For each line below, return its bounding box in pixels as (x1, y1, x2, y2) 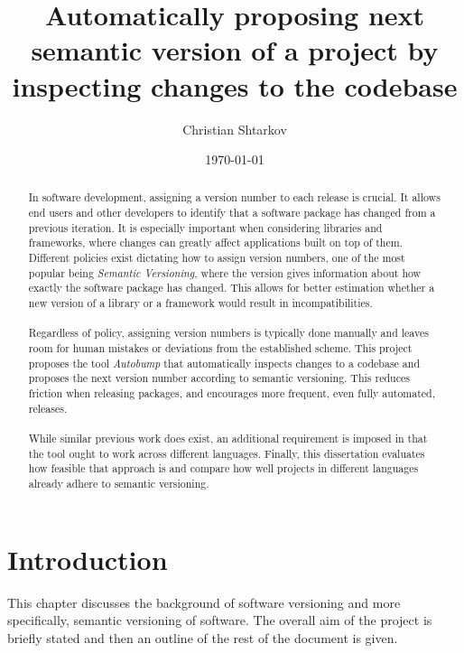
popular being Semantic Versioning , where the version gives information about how (28, 265, 422, 280)
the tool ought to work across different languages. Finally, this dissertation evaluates (28, 445, 425, 461)
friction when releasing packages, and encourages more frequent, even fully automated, (28, 386, 436, 401)
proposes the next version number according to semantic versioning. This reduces (28, 370, 410, 386)
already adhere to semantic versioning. (28, 475, 209, 490)
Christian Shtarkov (182, 119, 287, 138)
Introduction (7, 540, 168, 577)
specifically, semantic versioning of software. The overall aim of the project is (7, 611, 432, 630)
